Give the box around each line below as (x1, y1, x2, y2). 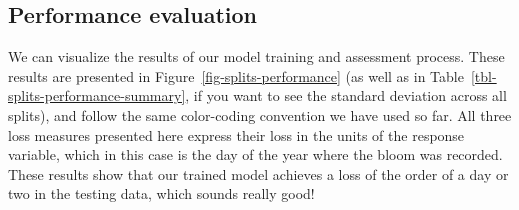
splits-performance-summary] (8, 85, 186, 106)
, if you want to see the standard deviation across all (185, 85, 507, 106)
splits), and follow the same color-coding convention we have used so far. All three (8, 104, 512, 125)
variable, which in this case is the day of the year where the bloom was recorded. (8, 144, 503, 165)
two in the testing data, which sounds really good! (8, 183, 315, 204)
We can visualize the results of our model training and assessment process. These (8, 46, 505, 67)
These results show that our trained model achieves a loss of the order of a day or (8, 163, 509, 184)
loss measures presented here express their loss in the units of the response (8, 124, 465, 145)
